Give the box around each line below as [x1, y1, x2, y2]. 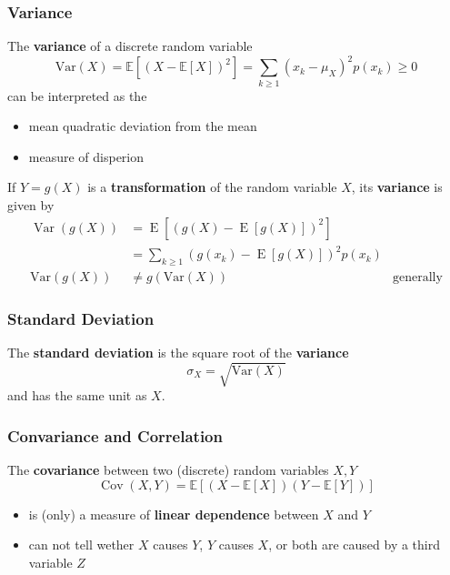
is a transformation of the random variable [87, 177, 337, 197]
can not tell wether [28, 535, 135, 554]
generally [392, 270, 443, 284]
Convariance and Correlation [7, 424, 223, 447]
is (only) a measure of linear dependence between [28, 504, 319, 523]
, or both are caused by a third [268, 535, 441, 554]
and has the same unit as [7, 386, 147, 405]
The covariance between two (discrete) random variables [7, 460, 329, 479]
